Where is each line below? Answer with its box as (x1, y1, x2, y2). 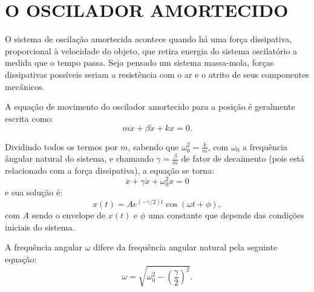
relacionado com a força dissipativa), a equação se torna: (5, 164, 215, 177)
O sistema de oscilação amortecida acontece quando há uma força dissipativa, (5, 33, 292, 45)
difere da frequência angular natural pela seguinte (93, 241, 278, 253)
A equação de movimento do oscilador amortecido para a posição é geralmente (5, 100, 295, 113)
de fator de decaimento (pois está (181, 152, 305, 165)
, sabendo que (128, 140, 179, 153)
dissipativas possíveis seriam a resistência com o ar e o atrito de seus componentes (5, 68, 309, 80)
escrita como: (5, 112, 54, 124)
